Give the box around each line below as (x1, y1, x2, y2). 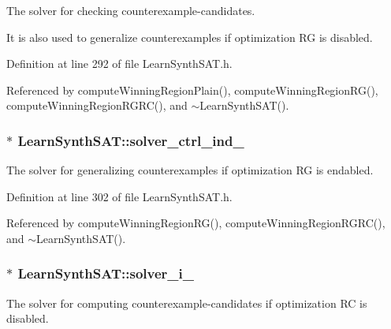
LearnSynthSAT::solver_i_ (17, 264, 194, 283)
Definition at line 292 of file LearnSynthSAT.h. (6, 55, 233, 72)
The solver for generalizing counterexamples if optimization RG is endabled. (6, 162, 374, 178)
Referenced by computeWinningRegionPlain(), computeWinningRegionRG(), (6, 81, 378, 98)
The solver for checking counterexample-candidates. (6, 2, 255, 18)
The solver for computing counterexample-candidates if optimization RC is (6, 294, 367, 311)
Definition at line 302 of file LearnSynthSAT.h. (6, 188, 233, 204)
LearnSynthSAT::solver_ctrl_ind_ (17, 130, 244, 150)
